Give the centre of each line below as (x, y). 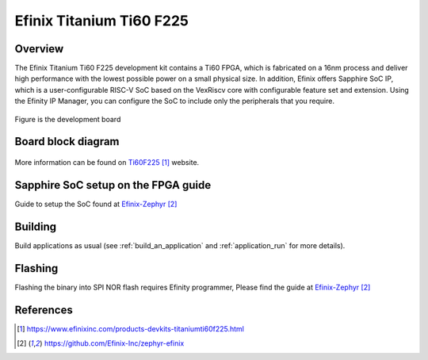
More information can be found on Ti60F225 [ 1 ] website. (107, 163)
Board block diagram (67, 142)
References (44, 310)
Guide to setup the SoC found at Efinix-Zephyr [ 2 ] (96, 204)
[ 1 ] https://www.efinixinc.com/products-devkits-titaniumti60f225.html (131, 328)
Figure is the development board (68, 119)
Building (36, 226)
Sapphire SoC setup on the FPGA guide (113, 185)
